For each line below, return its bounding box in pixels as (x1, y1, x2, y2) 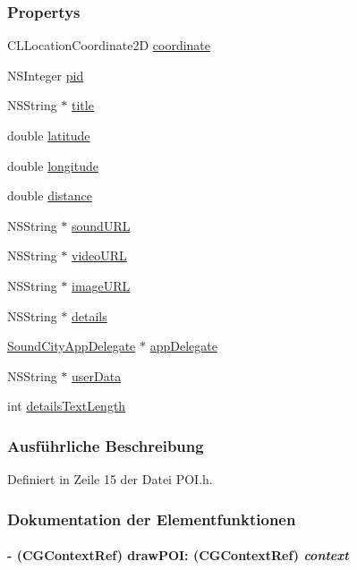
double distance (7, 186, 92, 205)
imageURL (72, 276, 131, 294)
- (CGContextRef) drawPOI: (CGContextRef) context (7, 546, 349, 565)
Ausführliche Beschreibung (7, 434, 204, 456)
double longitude (7, 156, 98, 174)
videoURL (72, 246, 127, 265)
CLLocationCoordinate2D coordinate (7, 36, 211, 55)
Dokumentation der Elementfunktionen (7, 507, 296, 530)
